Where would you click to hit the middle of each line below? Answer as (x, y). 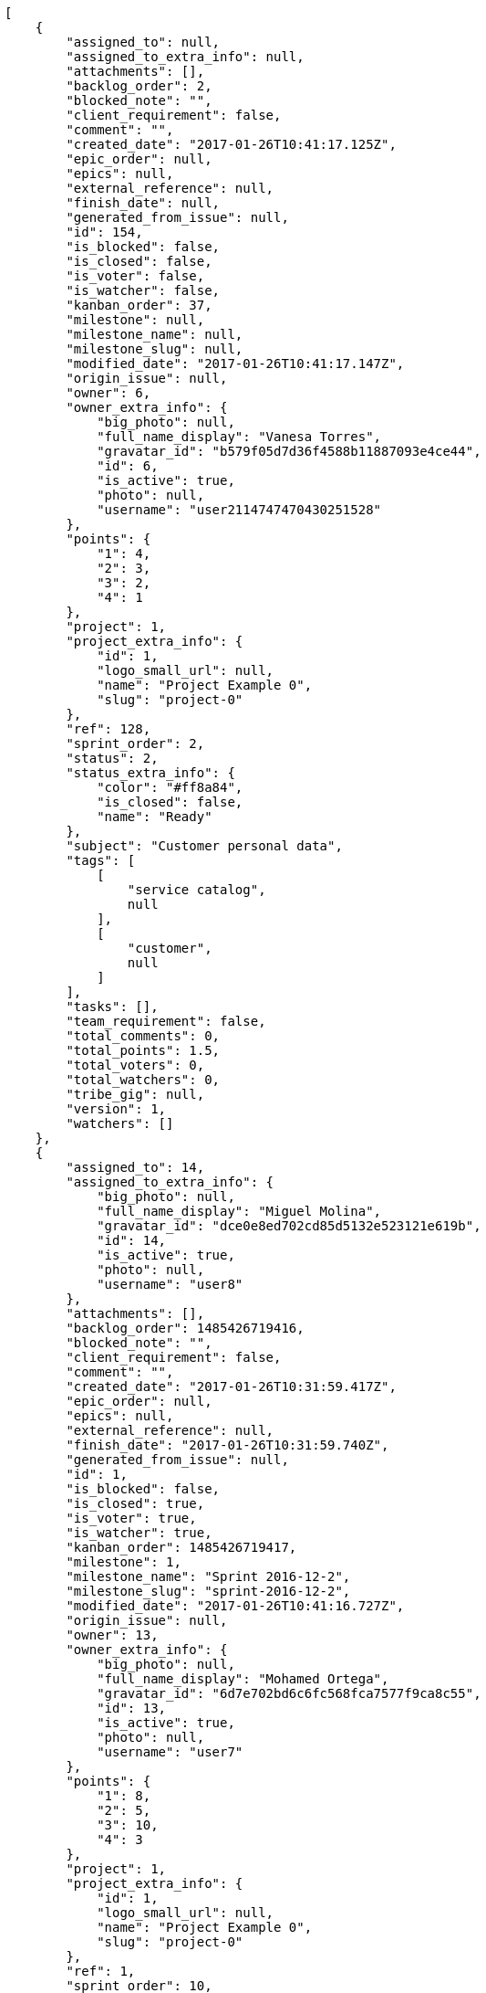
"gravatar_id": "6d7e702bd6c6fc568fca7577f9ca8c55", (289, 1693)
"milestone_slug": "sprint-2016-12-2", (208, 1591)
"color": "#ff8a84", (170, 787)
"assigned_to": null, (143, 42)
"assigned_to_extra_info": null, (185, 57)
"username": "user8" (170, 1284)
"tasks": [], (112, 1007)
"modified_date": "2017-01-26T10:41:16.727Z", (235, 1606)
